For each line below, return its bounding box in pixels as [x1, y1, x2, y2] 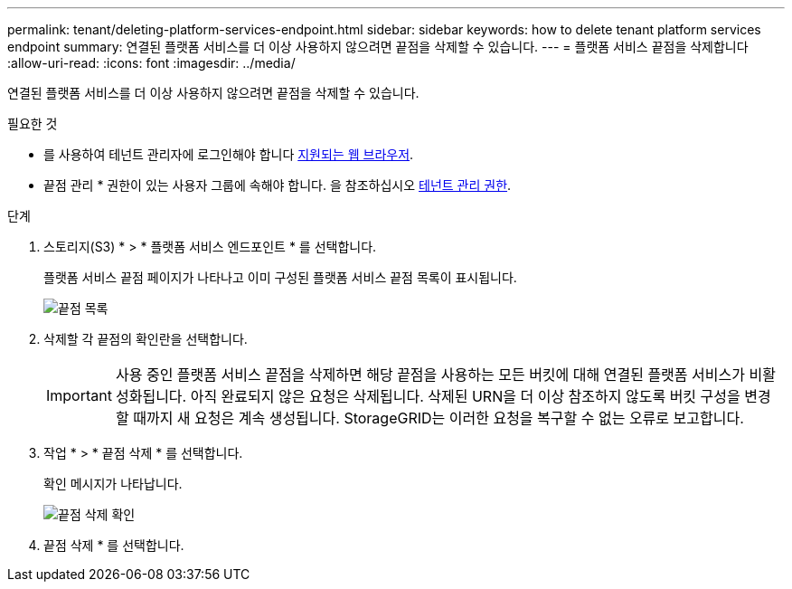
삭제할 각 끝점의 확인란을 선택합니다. [43, 331, 248, 347]
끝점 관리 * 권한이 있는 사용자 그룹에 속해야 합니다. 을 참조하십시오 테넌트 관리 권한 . [43, 177, 512, 193]
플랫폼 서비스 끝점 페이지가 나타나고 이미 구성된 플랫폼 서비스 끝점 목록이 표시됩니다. [43, 270, 517, 285]
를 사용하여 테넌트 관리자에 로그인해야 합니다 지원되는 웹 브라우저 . [43, 147, 414, 162]
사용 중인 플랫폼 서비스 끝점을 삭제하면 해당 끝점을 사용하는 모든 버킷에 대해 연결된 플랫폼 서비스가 [115, 366, 745, 384]
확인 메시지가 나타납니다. [43, 476, 183, 491]
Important [46, 386, 112, 404]
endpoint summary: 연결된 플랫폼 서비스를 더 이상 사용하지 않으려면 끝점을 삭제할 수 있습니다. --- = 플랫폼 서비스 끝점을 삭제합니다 [7, 39, 749, 54]
